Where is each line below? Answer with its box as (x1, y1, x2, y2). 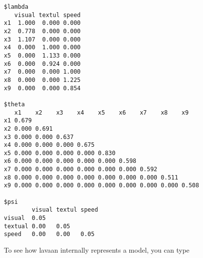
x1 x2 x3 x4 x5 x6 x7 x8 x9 (14, 109, 189, 116)
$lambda (4, 3, 29, 10)
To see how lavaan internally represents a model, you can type (4, 245, 190, 255)
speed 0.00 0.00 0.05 (4, 231, 95, 238)
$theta (4, 100, 25, 108)
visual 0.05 (4, 215, 46, 222)
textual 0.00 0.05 (4, 222, 71, 230)
